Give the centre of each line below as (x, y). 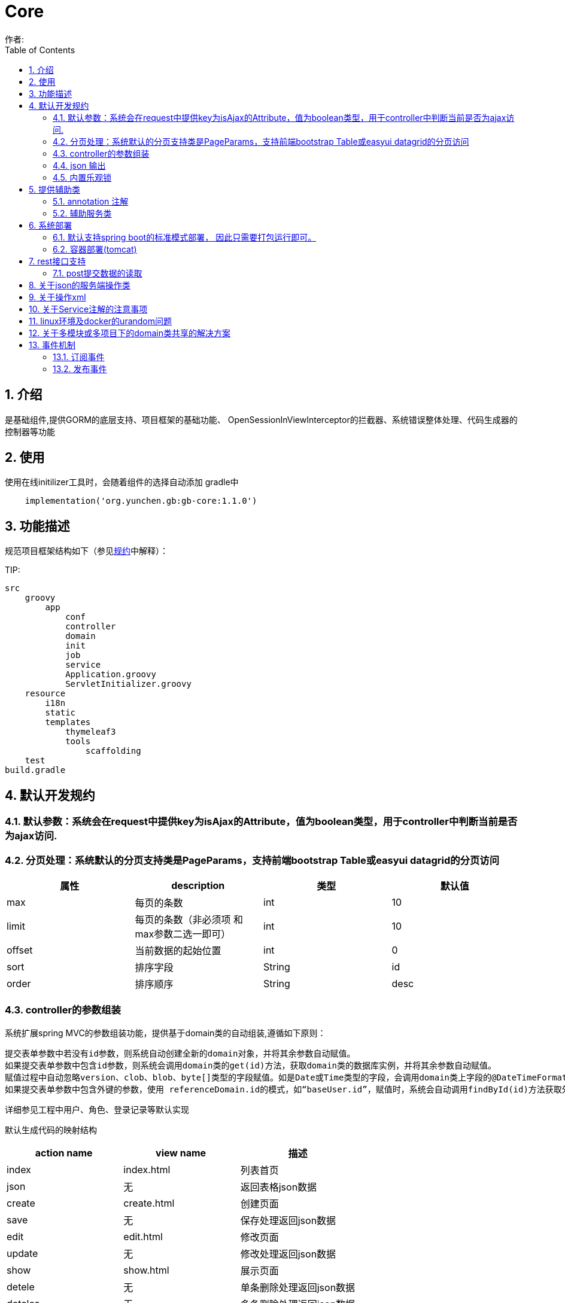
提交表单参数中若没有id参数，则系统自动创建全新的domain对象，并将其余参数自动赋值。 (180, 1053)
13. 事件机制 (52, 345)
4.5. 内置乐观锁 (82, 177)
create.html (149, 1203)
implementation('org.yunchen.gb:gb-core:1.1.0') (141, 501)
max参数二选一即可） (183, 934)
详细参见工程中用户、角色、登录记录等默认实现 (97, 1109)
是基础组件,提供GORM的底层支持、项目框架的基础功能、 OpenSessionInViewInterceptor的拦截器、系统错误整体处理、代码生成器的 (261, 419)
